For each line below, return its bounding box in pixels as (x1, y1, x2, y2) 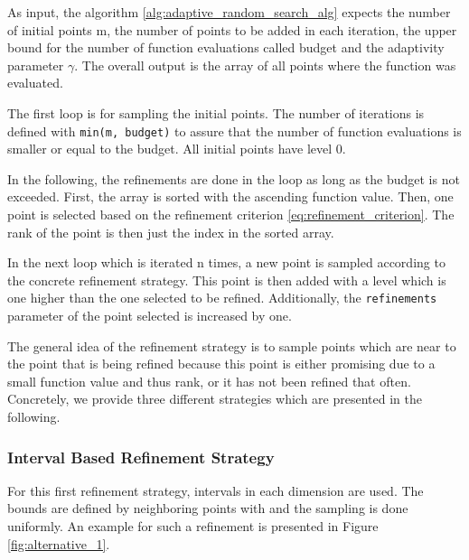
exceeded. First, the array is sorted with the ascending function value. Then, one (7, 187, 454, 206)
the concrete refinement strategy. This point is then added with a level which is (7, 270, 446, 289)
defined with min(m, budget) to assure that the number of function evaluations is (7, 121, 462, 140)
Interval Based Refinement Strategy (7, 445, 275, 468)
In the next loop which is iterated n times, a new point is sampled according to (7, 253, 446, 272)
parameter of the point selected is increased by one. (7, 306, 292, 325)
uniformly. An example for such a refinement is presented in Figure (7, 517, 379, 535)
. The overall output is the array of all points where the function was (74, 55, 456, 74)
